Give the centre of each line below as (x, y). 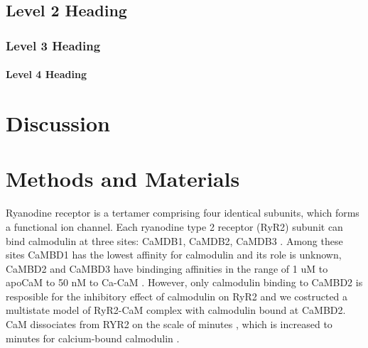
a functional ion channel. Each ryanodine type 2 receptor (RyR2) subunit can (174, 226)
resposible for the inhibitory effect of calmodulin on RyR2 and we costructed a (177, 296)
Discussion (58, 123)
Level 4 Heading (46, 74)
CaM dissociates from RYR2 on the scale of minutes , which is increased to (169, 324)
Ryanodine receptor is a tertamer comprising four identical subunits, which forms (183, 213)
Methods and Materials (123, 179)
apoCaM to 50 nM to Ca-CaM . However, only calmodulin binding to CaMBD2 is (184, 282)
